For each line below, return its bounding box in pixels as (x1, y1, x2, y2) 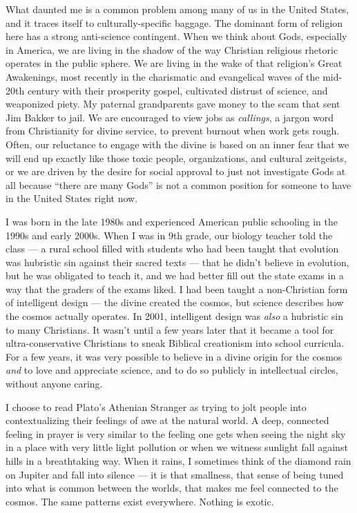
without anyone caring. (6, 376, 103, 391)
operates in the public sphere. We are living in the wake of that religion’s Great (6, 56, 342, 70)
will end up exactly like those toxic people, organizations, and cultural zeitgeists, (6, 150, 347, 165)
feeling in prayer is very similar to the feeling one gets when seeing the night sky (6, 426, 346, 441)
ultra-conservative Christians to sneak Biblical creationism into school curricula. (6, 336, 345, 350)
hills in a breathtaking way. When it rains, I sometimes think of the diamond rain (6, 454, 351, 467)
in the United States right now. (6, 191, 138, 205)
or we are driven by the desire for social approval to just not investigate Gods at (6, 164, 346, 179)
